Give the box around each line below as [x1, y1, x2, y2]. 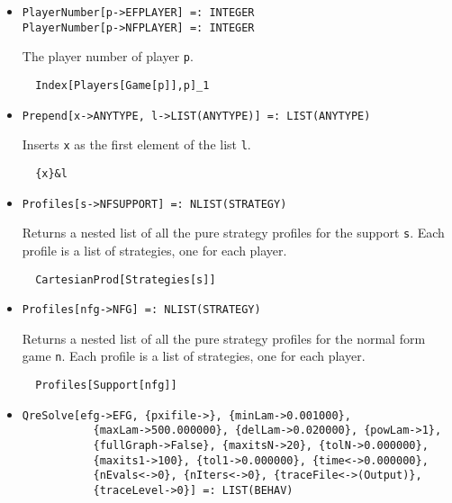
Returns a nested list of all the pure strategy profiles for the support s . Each [22, 223, 445, 242]
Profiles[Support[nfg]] [35, 379, 177, 392]
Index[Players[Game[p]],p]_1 [35, 78, 210, 92]
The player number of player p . [22, 47, 194, 66]
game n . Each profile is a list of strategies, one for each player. [22, 346, 366, 365]
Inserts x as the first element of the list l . [22, 135, 251, 154]
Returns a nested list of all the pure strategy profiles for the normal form [22, 328, 426, 347]
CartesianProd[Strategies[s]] [35, 273, 216, 286]
